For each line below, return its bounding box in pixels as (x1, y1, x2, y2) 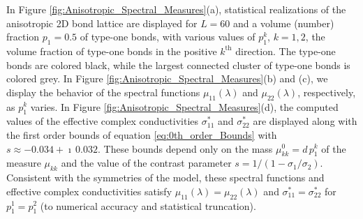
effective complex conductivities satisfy (6, 183, 172, 198)
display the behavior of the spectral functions (6, 84, 200, 99)
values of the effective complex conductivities (6, 114, 199, 128)
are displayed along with (253, 114, 357, 128)
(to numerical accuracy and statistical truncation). (40, 198, 256, 213)
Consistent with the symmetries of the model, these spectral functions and (6, 170, 325, 185)
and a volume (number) (233, 15, 334, 30)
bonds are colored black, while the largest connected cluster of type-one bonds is (6, 57, 350, 72)
